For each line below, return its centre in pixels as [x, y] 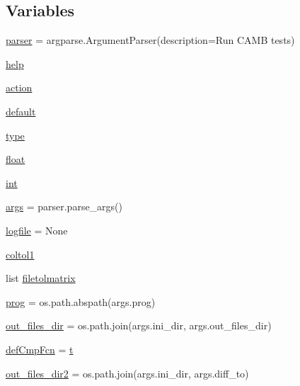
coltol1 [20, 254]
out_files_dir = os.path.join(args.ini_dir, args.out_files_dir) [139, 325]
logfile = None [37, 230]
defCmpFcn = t [40, 349]
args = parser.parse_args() [64, 206]
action [19, 87]
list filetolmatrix [41, 278]
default [21, 111]
